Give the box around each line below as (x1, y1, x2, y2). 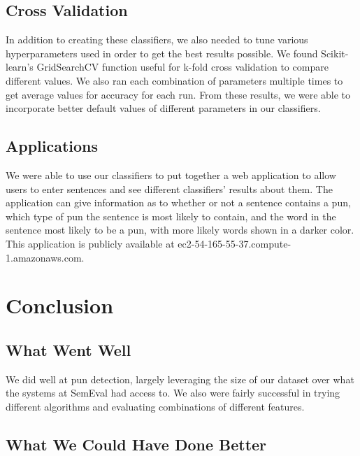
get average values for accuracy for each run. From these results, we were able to (6, 87, 351, 101)
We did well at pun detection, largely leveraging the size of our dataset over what (6, 371, 354, 386)
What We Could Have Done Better (6, 433, 267, 455)
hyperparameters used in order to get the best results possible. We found (6, 45, 318, 60)
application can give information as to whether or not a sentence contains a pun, (6, 195, 351, 210)
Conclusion (6, 291, 114, 320)
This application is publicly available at (6, 236, 175, 250)
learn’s (6, 59, 34, 74)
